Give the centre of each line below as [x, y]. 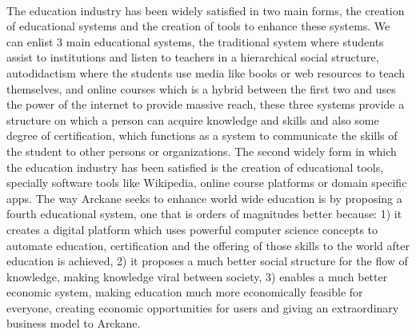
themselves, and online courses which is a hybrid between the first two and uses [201, 88]
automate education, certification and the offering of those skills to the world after [208, 245]
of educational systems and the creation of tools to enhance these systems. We [198, 26]
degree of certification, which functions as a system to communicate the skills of [202, 135]
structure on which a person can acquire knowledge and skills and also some [193, 119]
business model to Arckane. [74, 323]
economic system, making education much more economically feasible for [185, 292]
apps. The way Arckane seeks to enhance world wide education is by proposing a [204, 198]
